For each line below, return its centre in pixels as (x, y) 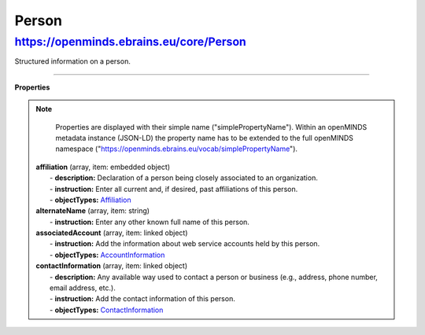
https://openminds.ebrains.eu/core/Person (131, 42)
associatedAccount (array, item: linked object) (112, 233)
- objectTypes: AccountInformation (107, 255)
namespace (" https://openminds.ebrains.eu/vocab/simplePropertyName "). (177, 149)
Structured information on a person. (73, 61)
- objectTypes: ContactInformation (107, 310)
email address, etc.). (83, 288)
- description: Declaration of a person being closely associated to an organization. (184, 178)
